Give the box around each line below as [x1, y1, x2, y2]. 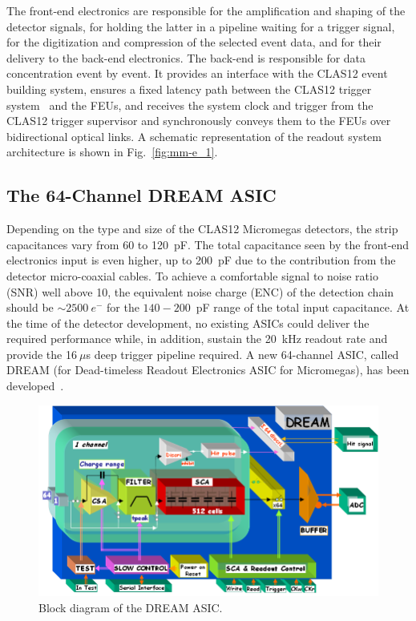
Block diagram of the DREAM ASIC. [38, 599, 223, 615]
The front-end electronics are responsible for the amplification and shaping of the [6, 2, 406, 18]
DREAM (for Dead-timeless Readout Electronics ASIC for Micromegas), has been [6, 361, 410, 378]
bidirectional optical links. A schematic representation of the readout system [6, 127, 382, 144]
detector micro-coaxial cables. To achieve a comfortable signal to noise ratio [6, 267, 378, 284]
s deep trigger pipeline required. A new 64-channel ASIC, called [86, 345, 399, 362]
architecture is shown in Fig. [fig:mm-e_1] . [6, 143, 218, 160]
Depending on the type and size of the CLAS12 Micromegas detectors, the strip [6, 220, 398, 237]
